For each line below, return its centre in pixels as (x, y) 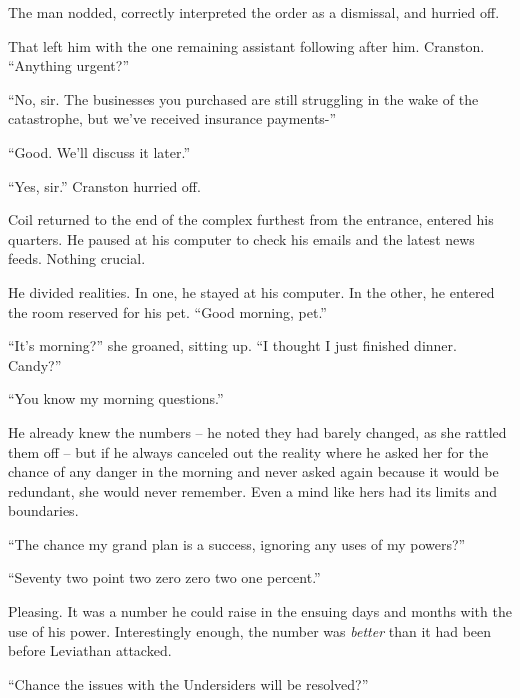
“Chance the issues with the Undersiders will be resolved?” (188, 683)
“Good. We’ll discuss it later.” (99, 151)
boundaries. (43, 510)
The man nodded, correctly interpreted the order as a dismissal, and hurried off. (254, 12)
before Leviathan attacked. (90, 650)
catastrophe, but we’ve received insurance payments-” (172, 118)
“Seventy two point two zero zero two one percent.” (164, 577)
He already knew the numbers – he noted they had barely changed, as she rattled (257, 431)
